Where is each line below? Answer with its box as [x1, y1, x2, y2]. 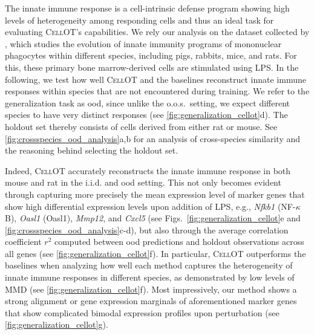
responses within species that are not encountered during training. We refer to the [5, 85, 310, 97]
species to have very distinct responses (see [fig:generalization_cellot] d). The [5, 108, 288, 121]
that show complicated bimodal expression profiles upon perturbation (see [5, 306, 280, 319]
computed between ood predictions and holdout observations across [54, 235, 304, 248]
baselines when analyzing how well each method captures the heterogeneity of [5, 259, 293, 272]
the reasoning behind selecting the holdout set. [5, 144, 178, 157]
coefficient [5, 235, 42, 248]
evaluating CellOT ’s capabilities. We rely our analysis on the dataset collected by [5, 25, 310, 38]
